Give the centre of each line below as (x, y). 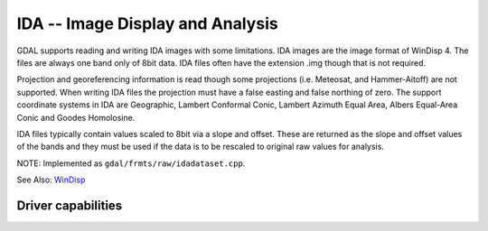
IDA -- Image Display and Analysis (148, 23)
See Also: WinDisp (51, 180)
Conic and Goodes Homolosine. (76, 117)
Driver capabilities (70, 205)
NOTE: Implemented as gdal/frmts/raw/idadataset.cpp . (131, 163)
